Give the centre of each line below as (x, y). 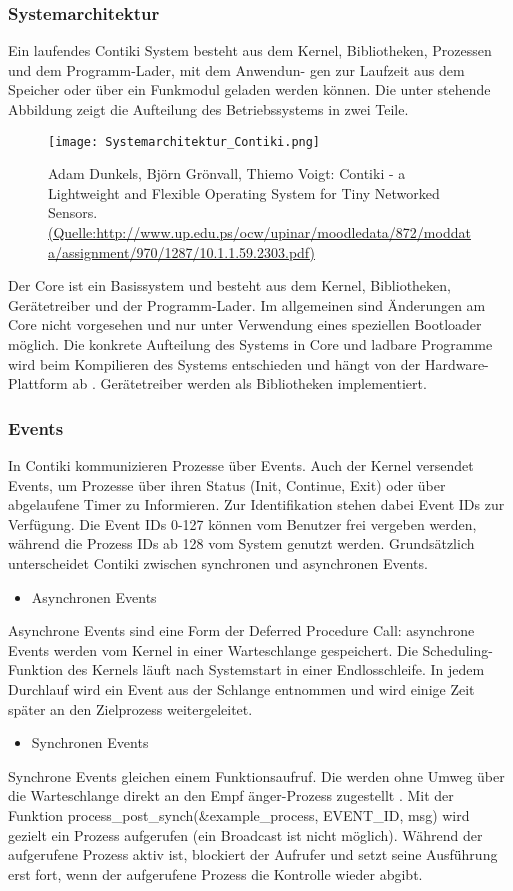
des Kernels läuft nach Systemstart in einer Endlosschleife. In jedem (276, 669)
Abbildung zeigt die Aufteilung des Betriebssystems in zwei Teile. (208, 109)
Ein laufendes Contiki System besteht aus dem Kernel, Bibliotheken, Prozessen (250, 50)
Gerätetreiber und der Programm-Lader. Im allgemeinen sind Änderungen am (247, 304)
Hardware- (456, 363)
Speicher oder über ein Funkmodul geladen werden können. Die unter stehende (249, 89)
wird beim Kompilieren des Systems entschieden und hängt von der (214, 363)
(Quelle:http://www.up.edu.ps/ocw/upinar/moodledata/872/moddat (259, 232)
